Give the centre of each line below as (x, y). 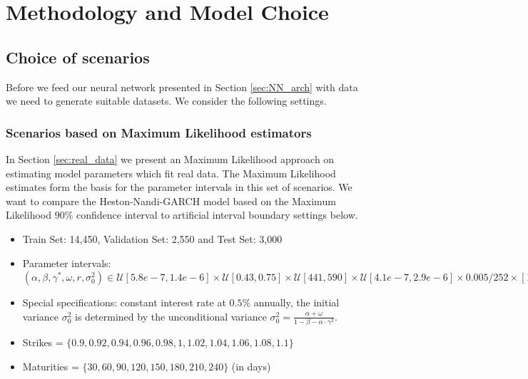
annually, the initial (296, 302)
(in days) (251, 366)
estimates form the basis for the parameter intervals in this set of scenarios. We (179, 187)
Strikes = (43, 342)
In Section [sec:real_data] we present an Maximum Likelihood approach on (170, 159)
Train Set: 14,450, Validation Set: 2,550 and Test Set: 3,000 (152, 238)
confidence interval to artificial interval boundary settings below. (217, 215)
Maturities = (51, 366)
